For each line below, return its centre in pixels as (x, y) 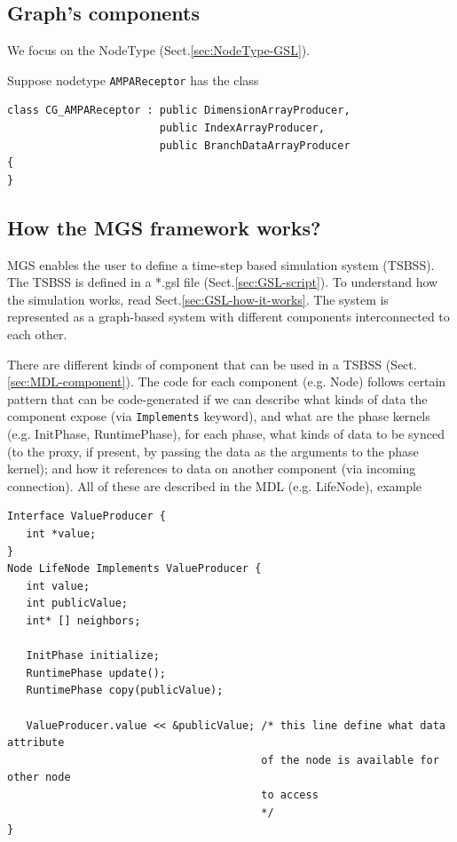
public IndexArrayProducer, (242, 128)
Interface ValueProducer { (87, 516)
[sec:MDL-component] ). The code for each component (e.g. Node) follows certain (227, 381)
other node (39, 778)
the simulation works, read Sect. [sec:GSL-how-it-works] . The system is (198, 299)
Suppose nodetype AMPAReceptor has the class (133, 79)
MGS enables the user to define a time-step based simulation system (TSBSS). (221, 264)
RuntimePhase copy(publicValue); (125, 691)
